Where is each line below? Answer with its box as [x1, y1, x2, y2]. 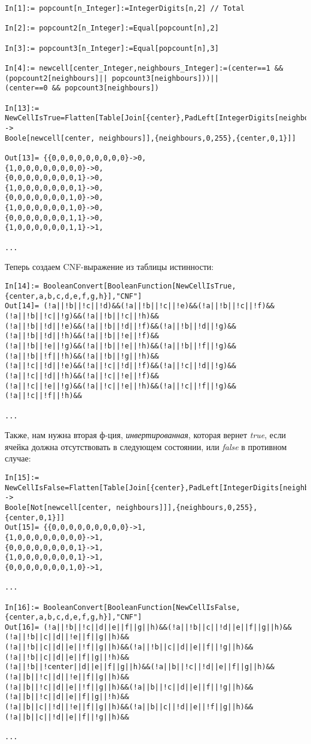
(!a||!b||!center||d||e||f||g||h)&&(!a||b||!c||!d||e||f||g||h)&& [5, 663, 275, 672]
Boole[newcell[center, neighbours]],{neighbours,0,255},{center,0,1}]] [5, 133, 296, 142]
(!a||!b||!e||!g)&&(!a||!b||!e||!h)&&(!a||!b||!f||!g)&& [5, 341, 236, 350]
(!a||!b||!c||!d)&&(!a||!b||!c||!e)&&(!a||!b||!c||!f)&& [43, 302, 275, 311]
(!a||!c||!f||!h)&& [5, 391, 82, 400]
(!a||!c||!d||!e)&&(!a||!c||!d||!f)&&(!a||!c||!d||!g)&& [5, 362, 236, 371]
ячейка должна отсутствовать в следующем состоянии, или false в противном [5, 440, 287, 453]
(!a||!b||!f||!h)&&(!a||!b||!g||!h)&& [5, 351, 159, 360]
